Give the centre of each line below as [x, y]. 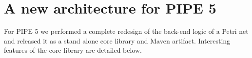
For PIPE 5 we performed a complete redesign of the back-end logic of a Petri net [126, 31]
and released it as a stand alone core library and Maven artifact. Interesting [117, 40]
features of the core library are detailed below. [73, 50]
